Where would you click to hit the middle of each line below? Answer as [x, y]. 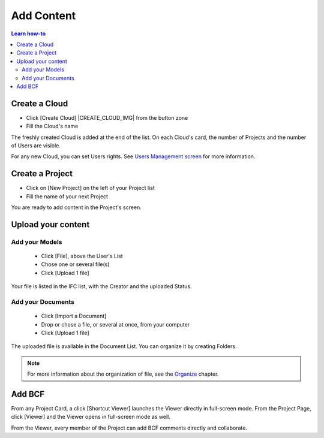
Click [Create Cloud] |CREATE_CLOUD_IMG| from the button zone [107, 117]
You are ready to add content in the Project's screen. [76, 207]
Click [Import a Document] [74, 316]
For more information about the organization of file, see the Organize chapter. [123, 374]
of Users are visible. [36, 145]
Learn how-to [28, 34]
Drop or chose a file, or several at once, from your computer [115, 324]
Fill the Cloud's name [52, 126]
